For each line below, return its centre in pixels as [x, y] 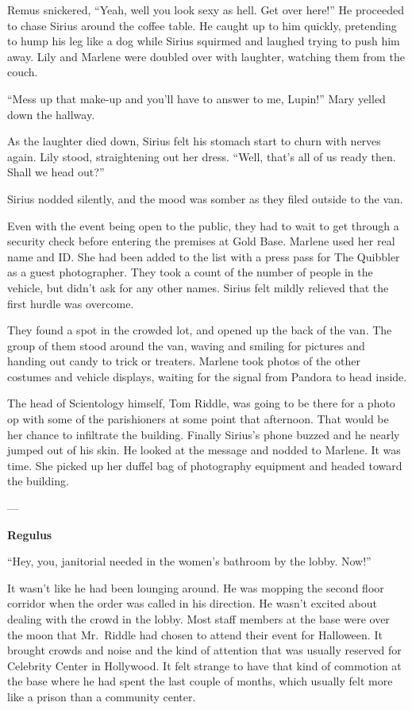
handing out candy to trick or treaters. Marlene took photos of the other [184, 361]
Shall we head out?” [56, 172]
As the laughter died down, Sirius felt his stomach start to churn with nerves [194, 141]
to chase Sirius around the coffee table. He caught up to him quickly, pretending [202, 25]
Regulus [30, 534]
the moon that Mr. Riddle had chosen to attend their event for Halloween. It [195, 634]
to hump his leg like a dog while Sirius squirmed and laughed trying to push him [204, 41]
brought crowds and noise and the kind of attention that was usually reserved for [204, 650]
